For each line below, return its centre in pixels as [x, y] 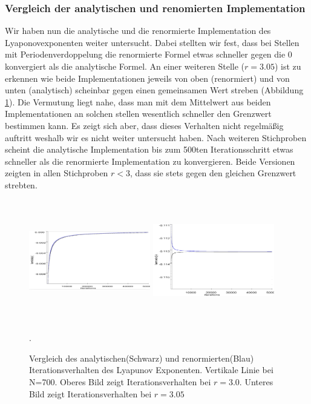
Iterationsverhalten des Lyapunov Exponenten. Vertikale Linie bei [151, 370]
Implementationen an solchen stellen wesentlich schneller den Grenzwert [138, 114]
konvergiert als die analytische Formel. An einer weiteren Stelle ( [125, 66]
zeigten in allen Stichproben [57, 173]
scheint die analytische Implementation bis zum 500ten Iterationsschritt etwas [149, 149]
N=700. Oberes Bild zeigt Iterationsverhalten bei [120, 381]
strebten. [21, 184]
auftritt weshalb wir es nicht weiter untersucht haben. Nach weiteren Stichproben [156, 137]
